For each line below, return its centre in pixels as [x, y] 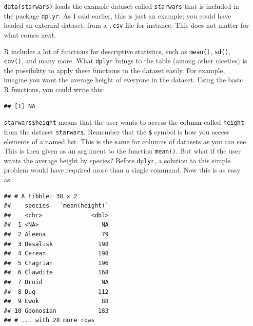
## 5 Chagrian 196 [56, 263]
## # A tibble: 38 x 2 [41, 196]
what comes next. [30, 34]
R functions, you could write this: [54, 89]
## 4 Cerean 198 [56, 254]
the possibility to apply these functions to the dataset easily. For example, [115, 70]
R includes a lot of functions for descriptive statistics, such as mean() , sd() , [117, 51]
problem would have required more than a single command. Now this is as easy [122, 170]
